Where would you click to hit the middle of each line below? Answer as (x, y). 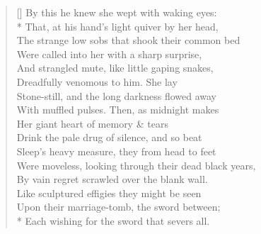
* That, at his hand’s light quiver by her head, (117, 26)
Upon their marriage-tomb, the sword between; (118, 207)
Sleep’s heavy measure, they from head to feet (116, 151)
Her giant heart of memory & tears (92, 123)
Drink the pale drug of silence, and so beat (109, 137)
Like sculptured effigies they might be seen (109, 193)
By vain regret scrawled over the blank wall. (112, 179)
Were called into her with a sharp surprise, (109, 54)
